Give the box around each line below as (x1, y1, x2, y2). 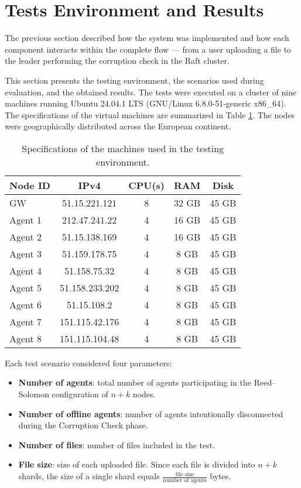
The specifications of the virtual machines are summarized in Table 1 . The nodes (5, 108, 295, 121)
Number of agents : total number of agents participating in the (18, 376, 252, 389)
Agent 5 (9, 280, 42, 294)
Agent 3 (9, 246, 42, 260)
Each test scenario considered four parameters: (5, 356, 172, 369)
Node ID (9, 178, 50, 192)
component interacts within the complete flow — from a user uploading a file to (5, 43, 292, 55)
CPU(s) (128, 178, 165, 192)
